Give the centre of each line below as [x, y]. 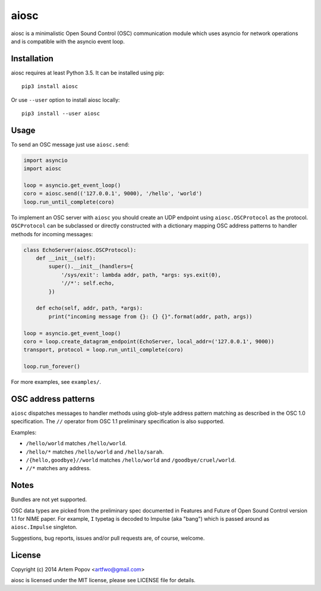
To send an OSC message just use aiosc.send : [70, 144]
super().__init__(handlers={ [91, 267]
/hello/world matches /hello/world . [76, 443]
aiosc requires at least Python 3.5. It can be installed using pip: [88, 73]
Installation [32, 59]
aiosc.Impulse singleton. [44, 527]
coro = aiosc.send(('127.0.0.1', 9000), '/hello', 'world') [113, 194]
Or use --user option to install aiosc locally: [65, 100]
